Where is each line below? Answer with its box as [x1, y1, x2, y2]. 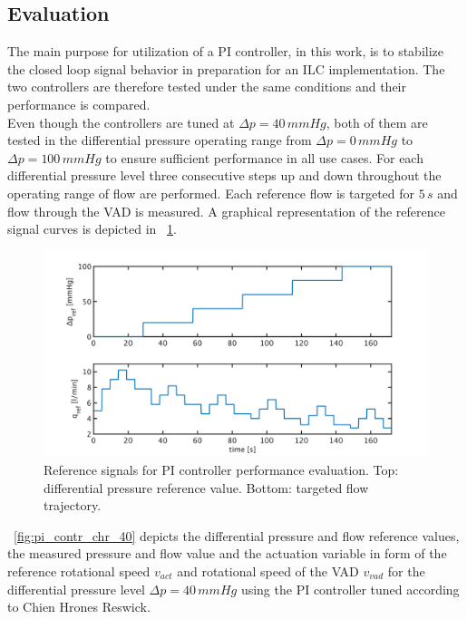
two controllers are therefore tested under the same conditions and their [7, 77, 407, 96]
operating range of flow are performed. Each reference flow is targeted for [7, 183, 415, 202]
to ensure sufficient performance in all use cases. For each [105, 148, 423, 167]
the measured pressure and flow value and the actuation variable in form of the [7, 544, 447, 563]
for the [387, 562, 425, 581]
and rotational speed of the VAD [177, 562, 359, 581]
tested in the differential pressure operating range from [7, 131, 312, 150]
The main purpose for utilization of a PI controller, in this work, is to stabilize [7, 42, 443, 61]
